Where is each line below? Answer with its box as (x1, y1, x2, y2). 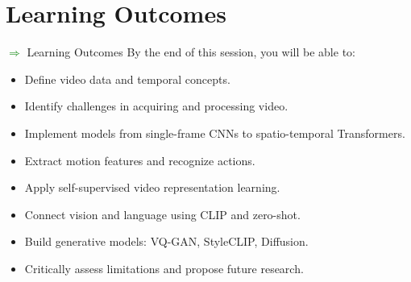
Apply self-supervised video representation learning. (24, 179, 280, 196)
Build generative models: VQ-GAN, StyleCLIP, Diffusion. (24, 233, 309, 250)
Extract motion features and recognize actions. (24, 151, 255, 168)
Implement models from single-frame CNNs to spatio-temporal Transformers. (24, 124, 405, 141)
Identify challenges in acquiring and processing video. (24, 97, 289, 114)
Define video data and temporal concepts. (24, 70, 230, 87)
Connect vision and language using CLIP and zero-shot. (24, 205, 301, 222)
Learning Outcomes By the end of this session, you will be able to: (27, 44, 355, 60)
